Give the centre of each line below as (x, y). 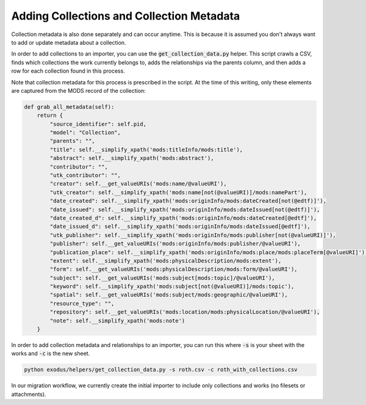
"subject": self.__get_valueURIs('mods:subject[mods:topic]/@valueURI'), (163, 278)
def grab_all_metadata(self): (69, 107)
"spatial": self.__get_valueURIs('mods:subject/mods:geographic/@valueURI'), (169, 295)
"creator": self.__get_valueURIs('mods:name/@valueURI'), (138, 184)
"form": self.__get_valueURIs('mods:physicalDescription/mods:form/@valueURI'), (174, 269)
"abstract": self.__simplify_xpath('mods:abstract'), (132, 158)
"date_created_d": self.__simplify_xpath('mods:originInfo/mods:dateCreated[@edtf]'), (183, 218)
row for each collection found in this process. (68, 71)
